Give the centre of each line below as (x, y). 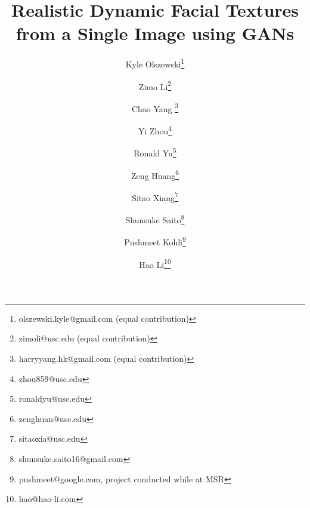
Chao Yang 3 (155, 107)
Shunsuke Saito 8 (155, 219)
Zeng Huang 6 (155, 174)
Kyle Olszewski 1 (155, 63)
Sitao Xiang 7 (155, 196)
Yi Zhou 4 (155, 130)
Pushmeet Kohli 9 (155, 241)
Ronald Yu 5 (155, 152)
